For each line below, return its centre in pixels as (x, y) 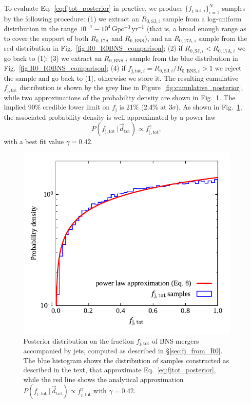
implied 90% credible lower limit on (57, 107)
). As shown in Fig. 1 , (209, 107)
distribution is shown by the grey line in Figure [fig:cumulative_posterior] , (131, 87)
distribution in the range (41, 28)
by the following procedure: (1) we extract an (72, 18)
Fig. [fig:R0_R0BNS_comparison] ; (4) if (65, 68)
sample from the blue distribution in (184, 58)
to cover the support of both (46, 38)
